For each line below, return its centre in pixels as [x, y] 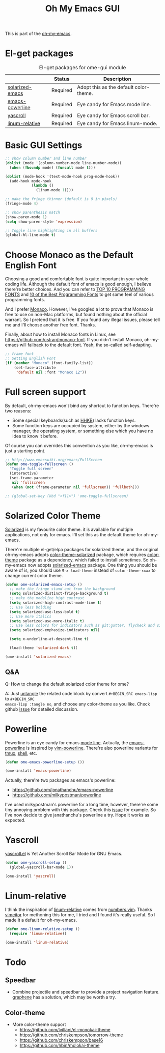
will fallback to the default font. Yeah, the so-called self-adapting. [86, 345]
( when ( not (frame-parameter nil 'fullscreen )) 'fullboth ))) [75, 487]
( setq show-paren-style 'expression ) [44, 222]
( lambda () [42, 186]
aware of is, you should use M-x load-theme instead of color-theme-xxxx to [80, 570]
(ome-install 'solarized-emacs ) [38, 657]
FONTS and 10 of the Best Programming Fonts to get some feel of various [79, 294]
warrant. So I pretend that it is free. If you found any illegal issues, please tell [82, 320]
